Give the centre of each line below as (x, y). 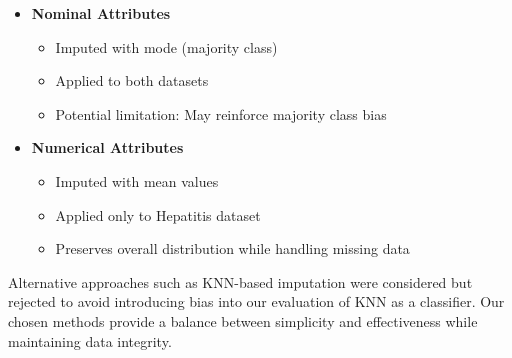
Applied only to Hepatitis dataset (158, 214)
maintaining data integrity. (90, 340)
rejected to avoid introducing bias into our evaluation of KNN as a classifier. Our (256, 301)
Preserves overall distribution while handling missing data (232, 248)
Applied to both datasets (132, 80)
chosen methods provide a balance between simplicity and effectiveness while (243, 320)
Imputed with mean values (137, 180)
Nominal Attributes (101, 13)
